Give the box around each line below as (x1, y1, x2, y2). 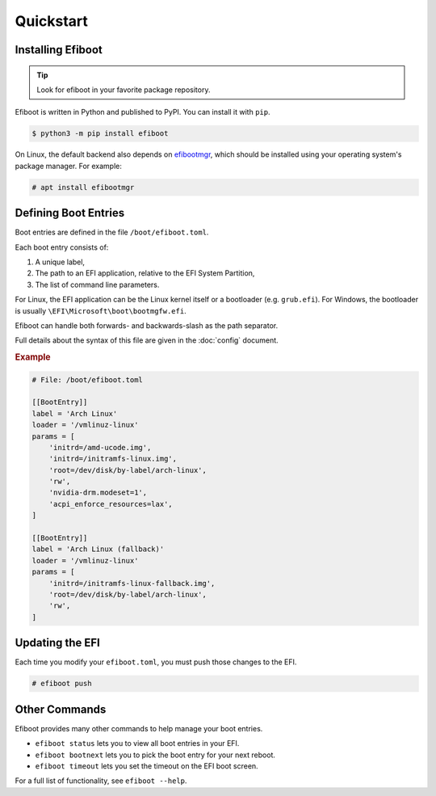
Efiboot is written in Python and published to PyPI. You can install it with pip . (15, 107, 270, 117)
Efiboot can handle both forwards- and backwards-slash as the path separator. (15, 320, 279, 331)
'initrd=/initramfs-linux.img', (48, 454, 178, 464)
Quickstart (15, 12, 89, 30)
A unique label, (35, 257, 85, 267)
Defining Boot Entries (15, 206, 125, 220)
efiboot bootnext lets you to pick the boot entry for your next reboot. (35, 750, 276, 760)
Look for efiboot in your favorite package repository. (36, 85, 211, 95)
